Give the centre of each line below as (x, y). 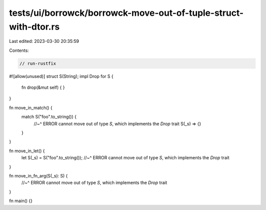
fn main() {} (21, 201)
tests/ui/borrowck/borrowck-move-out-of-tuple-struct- (126, 13)
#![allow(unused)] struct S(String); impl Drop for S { (61, 76)
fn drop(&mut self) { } (43, 87)
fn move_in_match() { (31, 107)
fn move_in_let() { (27, 151)
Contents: (19, 50)
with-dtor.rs (34, 27)
